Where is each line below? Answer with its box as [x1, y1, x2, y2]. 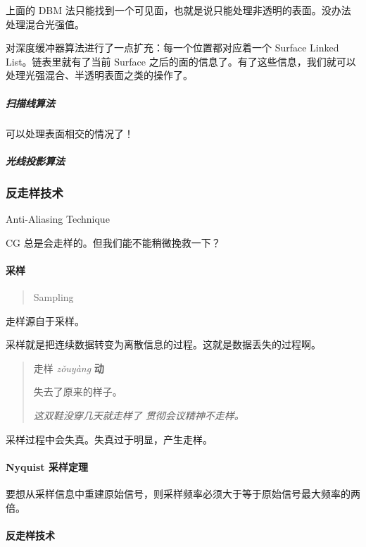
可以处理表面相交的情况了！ [6, 125, 134, 140]
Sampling [33, 289, 74, 304]
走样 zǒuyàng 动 [33, 360, 104, 375]
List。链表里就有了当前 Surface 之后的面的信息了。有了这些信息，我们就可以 [6, 54, 356, 68]
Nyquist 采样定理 [6, 459, 88, 474]
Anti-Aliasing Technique [6, 211, 110, 226]
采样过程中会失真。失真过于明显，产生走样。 [6, 431, 213, 446]
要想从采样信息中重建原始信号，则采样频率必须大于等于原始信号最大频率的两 [6, 486, 360, 500]
